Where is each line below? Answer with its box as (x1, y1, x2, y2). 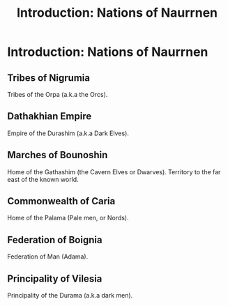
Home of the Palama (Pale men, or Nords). (7, 214, 129, 222)
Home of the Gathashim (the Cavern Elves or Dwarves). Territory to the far (7, 167, 221, 176)
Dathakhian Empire (7, 110, 92, 123)
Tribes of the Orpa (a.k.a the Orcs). (7, 91, 108, 98)
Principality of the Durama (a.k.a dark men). (7, 291, 133, 300)
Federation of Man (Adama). (7, 252, 89, 261)
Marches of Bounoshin (7, 149, 108, 161)
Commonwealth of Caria (7, 195, 116, 207)
